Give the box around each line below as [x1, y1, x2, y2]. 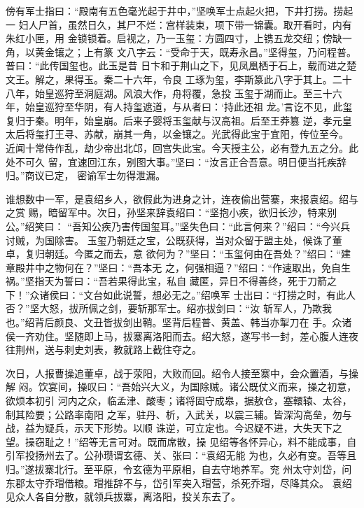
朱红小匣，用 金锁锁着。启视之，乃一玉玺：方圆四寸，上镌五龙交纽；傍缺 [6, 31, 342, 45]
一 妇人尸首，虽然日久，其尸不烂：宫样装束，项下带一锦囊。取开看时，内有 [6, 17, 352, 31]
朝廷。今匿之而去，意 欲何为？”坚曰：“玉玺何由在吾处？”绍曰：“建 [44, 246, 351, 261]
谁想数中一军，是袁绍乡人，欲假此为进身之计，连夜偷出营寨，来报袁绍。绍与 [6, 191, 358, 206]
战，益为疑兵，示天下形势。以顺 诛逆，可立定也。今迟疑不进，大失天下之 [6, 421, 342, 435]
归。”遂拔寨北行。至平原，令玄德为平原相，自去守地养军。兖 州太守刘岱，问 [6, 462, 352, 476]
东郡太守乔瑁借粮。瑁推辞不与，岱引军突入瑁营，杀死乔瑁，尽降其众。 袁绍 [6, 475, 352, 490]
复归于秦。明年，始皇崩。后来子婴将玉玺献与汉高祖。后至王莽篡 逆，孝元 [6, 113, 342, 127]
